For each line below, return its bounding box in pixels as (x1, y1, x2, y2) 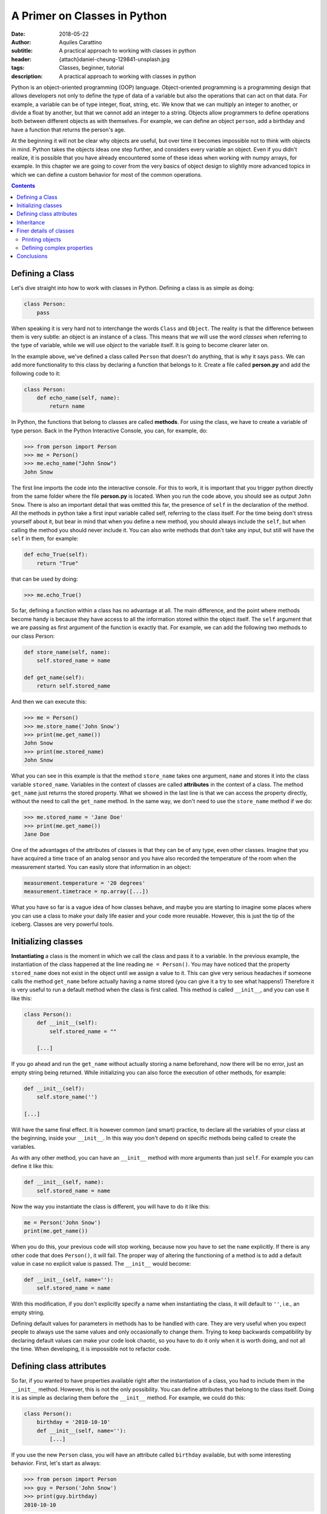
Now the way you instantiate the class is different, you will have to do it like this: (11, 1203, 210, 1210)
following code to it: (11, 369, 61, 377)
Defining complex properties (22, 244, 93, 251)
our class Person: (11, 632, 55, 640)
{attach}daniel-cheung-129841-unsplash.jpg (59, 55, 170, 63)
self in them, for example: (11, 535, 79, 542)
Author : (11, 38, 31, 45)
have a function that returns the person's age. (11, 126, 126, 133)
